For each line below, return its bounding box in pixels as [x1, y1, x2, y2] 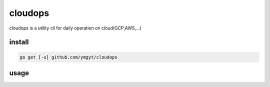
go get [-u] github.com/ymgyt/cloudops [19, 54, 117, 60]
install [9, 38, 29, 46]
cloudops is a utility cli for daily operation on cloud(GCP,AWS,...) [9, 25, 142, 31]
